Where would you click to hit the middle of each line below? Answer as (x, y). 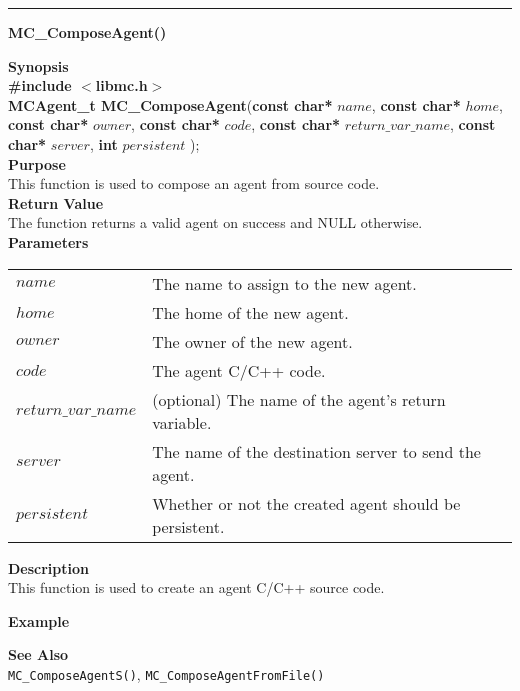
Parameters (48, 241)
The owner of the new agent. (252, 341)
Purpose (37, 163)
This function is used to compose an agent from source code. (194, 183)
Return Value (56, 202)
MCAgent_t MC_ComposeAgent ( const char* (170, 104)
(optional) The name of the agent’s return (299, 399)
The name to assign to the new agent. (284, 283)
